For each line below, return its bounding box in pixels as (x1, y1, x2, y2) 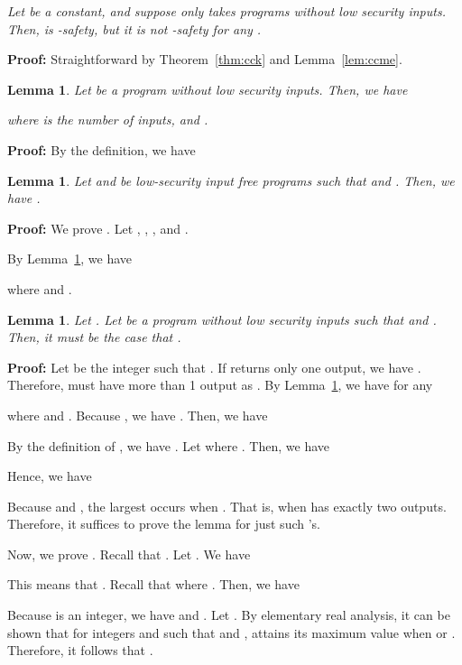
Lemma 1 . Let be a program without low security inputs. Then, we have (7, 79, 408, 98)
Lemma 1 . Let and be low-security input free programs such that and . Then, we (7, 171, 455, 189)
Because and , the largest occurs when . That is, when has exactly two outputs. (7, 496, 447, 515)
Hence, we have (7, 466, 92, 485)
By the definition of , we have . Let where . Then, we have (7, 436, 329, 455)
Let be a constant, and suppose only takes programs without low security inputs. (7, 2, 446, 20)
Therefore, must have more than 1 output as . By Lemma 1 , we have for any (7, 375, 433, 394)
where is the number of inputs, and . (7, 110, 208, 129)
